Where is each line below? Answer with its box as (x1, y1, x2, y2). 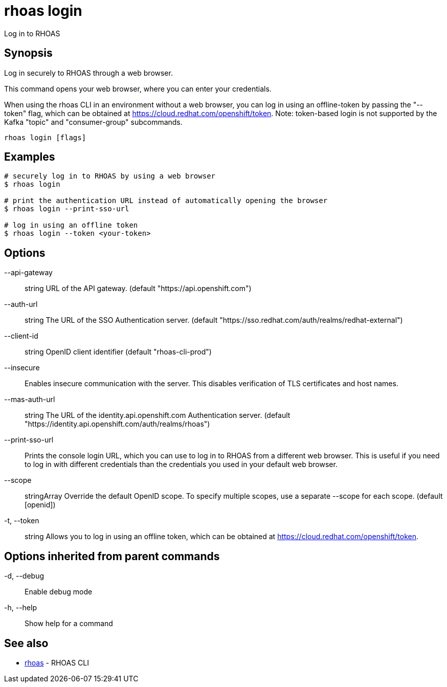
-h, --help (4, 603, 37, 612)
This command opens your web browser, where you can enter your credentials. (4, 84, 272, 93)
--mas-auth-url (4, 395, 55, 404)
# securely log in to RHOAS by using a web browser (4, 172, 216, 181)
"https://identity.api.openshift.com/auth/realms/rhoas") (25, 419, 210, 429)
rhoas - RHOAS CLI (25, 658, 89, 667)
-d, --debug (4, 571, 44, 581)
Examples (4, 150, 55, 164)
